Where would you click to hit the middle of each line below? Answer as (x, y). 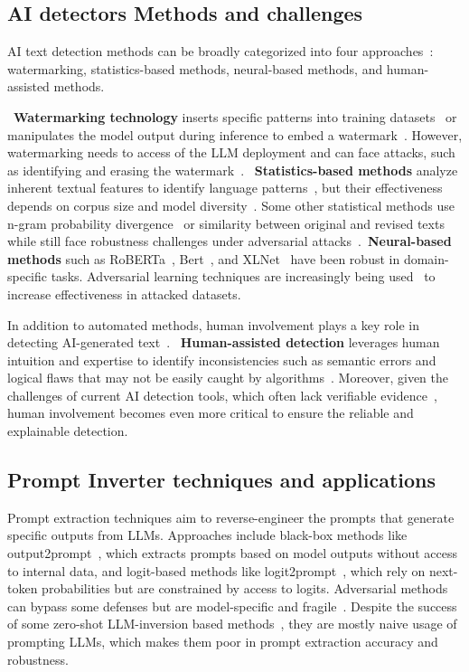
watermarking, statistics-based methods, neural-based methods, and (195, 68)
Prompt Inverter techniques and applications (221, 480)
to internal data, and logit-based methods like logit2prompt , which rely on (216, 570)
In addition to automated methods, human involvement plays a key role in (213, 324)
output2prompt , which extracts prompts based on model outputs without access (232, 553)
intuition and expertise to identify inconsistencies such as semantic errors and (222, 360)
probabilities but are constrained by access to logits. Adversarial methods (245, 588)
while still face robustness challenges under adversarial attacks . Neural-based (230, 241)
